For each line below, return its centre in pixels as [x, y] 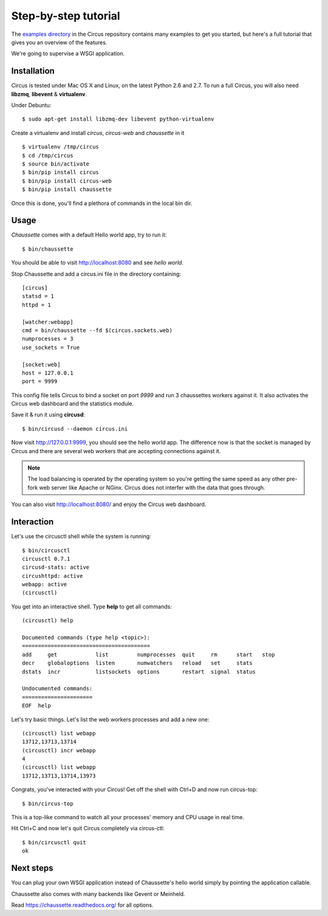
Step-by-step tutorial [66, 16]
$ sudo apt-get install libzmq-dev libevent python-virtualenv [118, 119]
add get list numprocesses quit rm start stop [149, 654]
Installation [33, 71]
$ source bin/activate [56, 164]
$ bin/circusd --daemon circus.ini [75, 429]
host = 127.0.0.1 [48, 373]
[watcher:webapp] [48, 322]
